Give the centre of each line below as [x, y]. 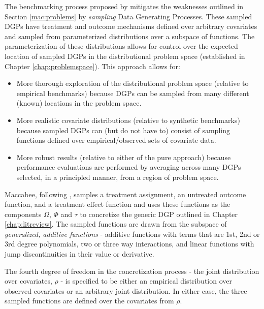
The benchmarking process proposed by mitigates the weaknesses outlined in [124, 6]
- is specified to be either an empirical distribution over [146, 281]
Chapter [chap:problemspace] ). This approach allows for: [92, 66]
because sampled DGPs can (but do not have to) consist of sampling [123, 130]
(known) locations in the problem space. [79, 103]
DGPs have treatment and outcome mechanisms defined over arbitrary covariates [131, 26]
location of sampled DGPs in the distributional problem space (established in [125, 56]
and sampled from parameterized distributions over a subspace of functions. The [130, 36]
